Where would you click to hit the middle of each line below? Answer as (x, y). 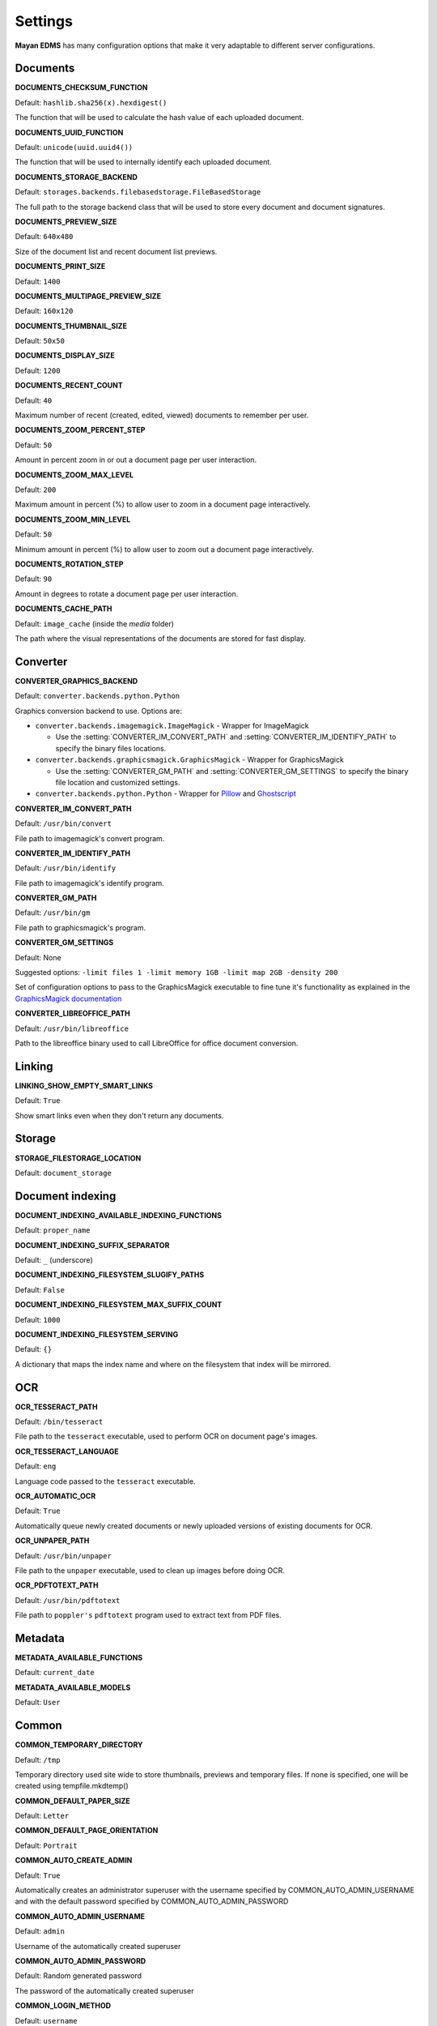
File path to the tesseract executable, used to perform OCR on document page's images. (166, 1436)
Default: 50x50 (40, 341)
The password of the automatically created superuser (104, 1990)
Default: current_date (55, 1673)
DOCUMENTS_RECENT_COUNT (69, 386)
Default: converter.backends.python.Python (98, 696)
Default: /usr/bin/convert (64, 823)
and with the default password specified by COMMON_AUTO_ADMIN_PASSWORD (152, 1901)
